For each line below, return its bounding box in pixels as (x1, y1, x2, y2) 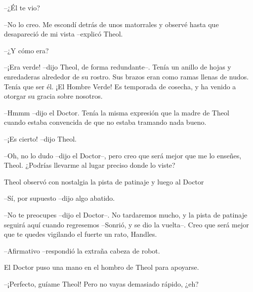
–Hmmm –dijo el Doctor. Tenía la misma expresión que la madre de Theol (4, 107, 229, 117)
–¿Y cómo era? (4, 45, 49, 55)
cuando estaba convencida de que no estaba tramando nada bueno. (4, 117, 207, 127)
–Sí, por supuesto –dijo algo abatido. (4, 193, 115, 203)
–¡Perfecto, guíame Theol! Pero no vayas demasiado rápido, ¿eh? (4, 278, 199, 289)
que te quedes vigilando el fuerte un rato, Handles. (4, 229, 157, 239)
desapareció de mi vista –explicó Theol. (4, 29, 123, 39)
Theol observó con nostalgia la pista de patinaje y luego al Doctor (4, 176, 204, 186)
